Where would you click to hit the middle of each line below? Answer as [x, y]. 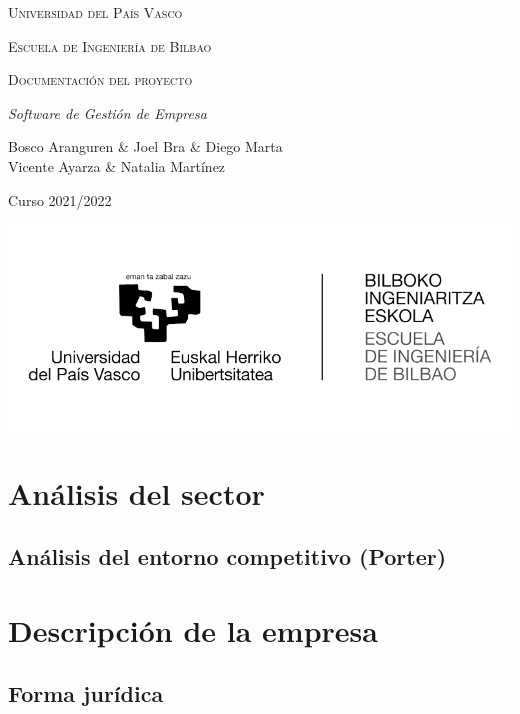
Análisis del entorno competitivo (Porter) [227, 556]
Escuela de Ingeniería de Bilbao [110, 45]
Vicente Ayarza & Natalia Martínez [117, 165]
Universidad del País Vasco [95, 12]
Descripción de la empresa [193, 629]
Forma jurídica [86, 693]
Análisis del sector [136, 492]
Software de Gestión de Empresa [107, 112]
